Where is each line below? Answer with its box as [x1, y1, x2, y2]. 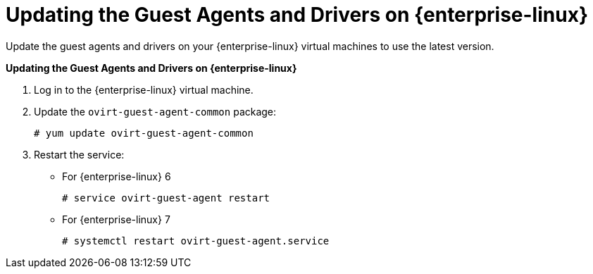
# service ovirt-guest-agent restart [62, 192, 270, 204]
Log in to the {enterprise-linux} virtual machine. [34, 83, 254, 96]
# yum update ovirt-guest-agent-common [34, 127, 254, 139]
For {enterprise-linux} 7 [62, 213, 170, 225]
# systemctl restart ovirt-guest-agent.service [62, 235, 330, 247]
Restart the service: [34, 148, 125, 161]
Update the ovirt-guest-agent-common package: [34, 105, 277, 118]
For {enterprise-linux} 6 [62, 170, 171, 182]
